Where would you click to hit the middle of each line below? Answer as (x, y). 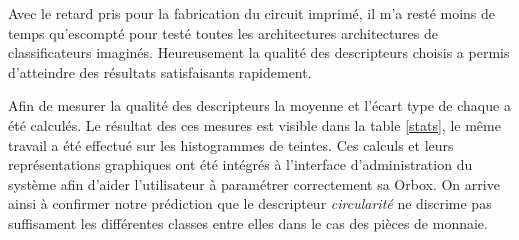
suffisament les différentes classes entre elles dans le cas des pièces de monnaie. (248, 222)
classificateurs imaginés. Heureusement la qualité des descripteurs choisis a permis (259, 52)
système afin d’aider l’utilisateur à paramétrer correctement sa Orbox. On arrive (254, 183)
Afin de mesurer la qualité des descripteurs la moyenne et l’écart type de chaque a (259, 105)
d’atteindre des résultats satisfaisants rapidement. (160, 71)
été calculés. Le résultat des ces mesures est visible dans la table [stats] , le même (254, 124)
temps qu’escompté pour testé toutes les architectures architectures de (223, 32)
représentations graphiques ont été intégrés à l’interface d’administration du (240, 164)
